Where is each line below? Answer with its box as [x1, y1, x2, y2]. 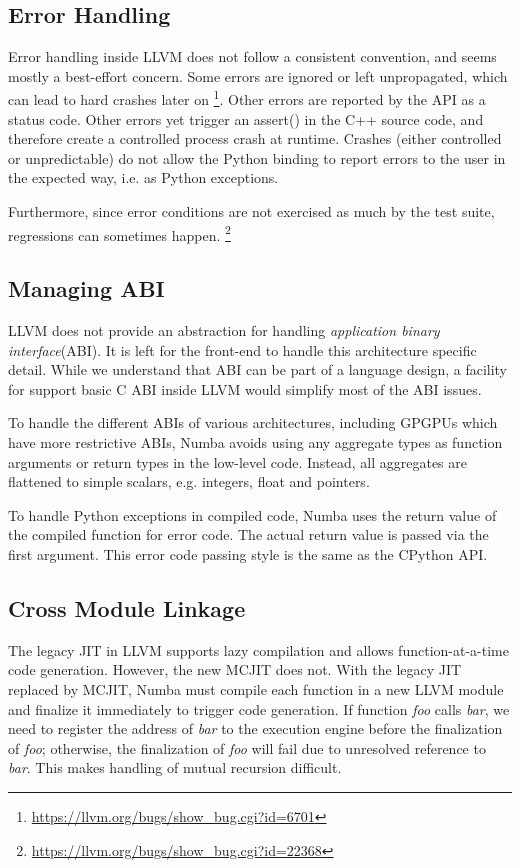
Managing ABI [8, 273, 165, 304]
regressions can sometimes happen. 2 [8, 221, 231, 245]
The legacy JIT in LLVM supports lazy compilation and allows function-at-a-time [8, 639, 509, 660]
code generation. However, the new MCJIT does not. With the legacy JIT [8, 659, 462, 680]
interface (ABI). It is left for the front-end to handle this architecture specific [8, 339, 477, 360]
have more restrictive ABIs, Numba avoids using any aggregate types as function [8, 432, 503, 453]
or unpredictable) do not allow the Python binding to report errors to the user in [8, 147, 506, 168]
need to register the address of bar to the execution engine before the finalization [8, 718, 503, 739]
